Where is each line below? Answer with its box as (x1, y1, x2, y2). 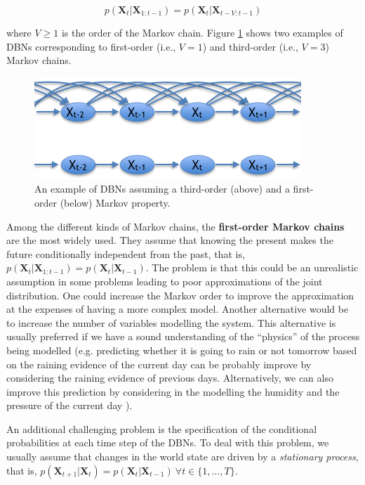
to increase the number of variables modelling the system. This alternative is (6, 315, 336, 330)
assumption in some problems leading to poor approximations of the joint (6, 273, 323, 288)
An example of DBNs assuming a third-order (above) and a (34, 181, 290, 196)
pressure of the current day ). (6, 398, 133, 413)
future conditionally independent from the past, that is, (6, 246, 245, 261)
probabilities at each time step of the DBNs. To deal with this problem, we (6, 435, 329, 450)
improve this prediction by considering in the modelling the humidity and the (6, 384, 340, 399)
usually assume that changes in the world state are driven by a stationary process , (6, 449, 359, 464)
